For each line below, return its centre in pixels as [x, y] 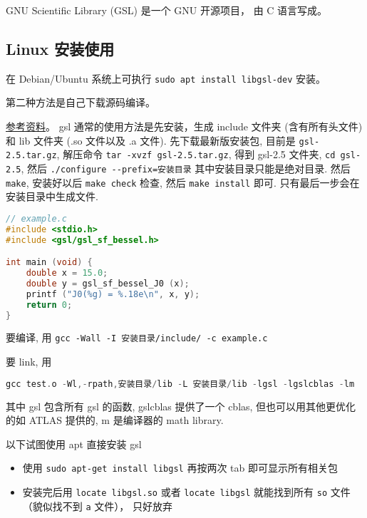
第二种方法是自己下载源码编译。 [81, 102]
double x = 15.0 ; [67, 273]
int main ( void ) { [49, 263]
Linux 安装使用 [60, 48]
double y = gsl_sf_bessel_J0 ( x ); [108, 283]
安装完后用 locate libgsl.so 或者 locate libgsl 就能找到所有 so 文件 [186, 491]
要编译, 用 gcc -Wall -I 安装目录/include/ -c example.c [137, 337]
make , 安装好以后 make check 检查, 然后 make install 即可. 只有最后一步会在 [183, 182]
